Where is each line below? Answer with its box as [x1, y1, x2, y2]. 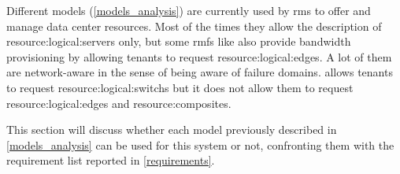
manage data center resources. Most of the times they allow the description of [6, 17, 382, 34]
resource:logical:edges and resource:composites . [6, 94, 231, 111]
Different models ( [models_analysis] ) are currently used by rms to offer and [6, 2, 371, 18]
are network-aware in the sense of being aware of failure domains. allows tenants [6, 64, 393, 80]
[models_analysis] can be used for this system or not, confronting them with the [6, 136, 394, 153]
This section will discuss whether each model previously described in [6, 121, 337, 138]
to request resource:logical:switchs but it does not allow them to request [6, 79, 354, 95]
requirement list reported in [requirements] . [6, 152, 215, 168]
